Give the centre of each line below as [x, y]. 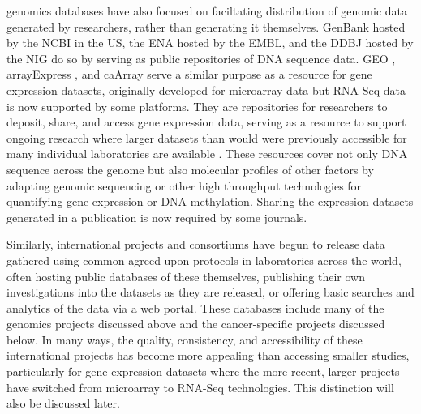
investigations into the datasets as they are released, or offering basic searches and [210, 292]
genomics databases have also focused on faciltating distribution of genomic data [207, 11]
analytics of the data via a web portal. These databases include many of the [195, 307]
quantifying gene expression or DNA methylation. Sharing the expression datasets [210, 201]
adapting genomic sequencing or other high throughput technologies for [184, 185]
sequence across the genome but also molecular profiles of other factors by [190, 169]
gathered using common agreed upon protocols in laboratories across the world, [204, 260]
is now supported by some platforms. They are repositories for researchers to [197, 106]
